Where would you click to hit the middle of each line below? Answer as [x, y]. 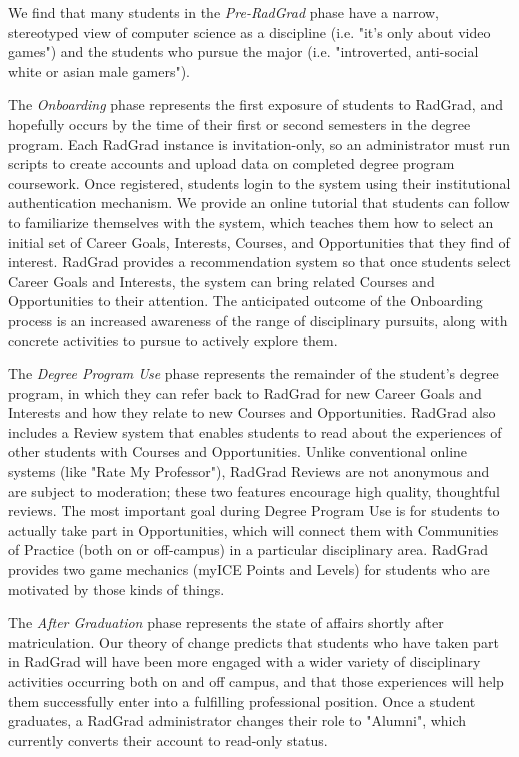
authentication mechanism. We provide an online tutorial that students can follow [259, 202]
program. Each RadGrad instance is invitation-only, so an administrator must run [259, 143]
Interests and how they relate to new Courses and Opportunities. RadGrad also [252, 412]
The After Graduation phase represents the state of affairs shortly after [226, 622]
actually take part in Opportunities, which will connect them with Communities [253, 529]
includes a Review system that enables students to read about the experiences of [255, 431]
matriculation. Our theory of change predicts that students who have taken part [253, 641]
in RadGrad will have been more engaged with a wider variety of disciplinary [244, 661]
